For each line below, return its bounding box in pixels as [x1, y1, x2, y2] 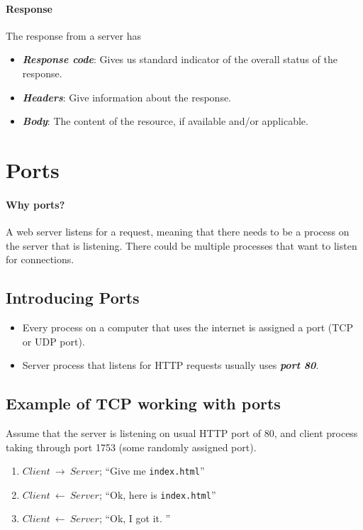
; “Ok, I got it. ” [99, 511, 171, 526]
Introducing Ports [6, 287, 140, 309]
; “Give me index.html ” [99, 463, 205, 478]
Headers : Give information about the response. [22, 89, 231, 104]
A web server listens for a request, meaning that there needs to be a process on [6, 223, 350, 238]
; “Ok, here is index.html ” [99, 487, 216, 502]
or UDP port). [22, 333, 85, 348]
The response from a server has [6, 28, 141, 43]
